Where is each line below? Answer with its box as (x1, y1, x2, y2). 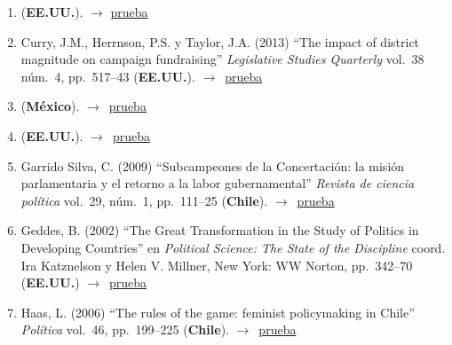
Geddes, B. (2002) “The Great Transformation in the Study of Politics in (20, 221, 419, 239)
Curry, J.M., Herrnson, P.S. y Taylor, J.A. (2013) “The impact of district (20, 32, 420, 51)
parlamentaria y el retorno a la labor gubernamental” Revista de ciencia (20, 174, 415, 192)
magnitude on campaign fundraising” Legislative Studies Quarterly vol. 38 (20, 50, 424, 68)
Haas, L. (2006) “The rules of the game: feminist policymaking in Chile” (20, 302, 415, 321)
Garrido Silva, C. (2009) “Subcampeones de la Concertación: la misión (20, 156, 405, 175)
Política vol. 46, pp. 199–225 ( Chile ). (20, 320, 229, 339)
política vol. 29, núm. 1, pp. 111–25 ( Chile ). (20, 191, 268, 209)
